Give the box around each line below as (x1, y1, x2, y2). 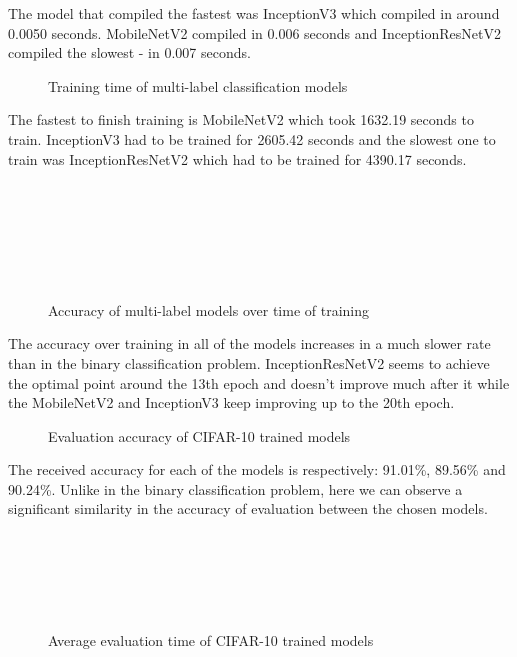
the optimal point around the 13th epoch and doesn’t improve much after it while (8, 372, 510, 393)
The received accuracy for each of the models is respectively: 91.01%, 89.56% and (8, 459, 506, 480)
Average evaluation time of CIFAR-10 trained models (48, 630, 374, 651)
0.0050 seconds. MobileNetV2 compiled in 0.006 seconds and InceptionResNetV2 (8, 22, 501, 43)
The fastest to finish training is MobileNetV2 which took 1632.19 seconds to (8, 109, 474, 130)
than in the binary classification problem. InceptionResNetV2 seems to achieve (8, 352, 490, 373)
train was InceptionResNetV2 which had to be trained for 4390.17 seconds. (8, 148, 467, 169)
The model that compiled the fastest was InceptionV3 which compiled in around (8, 3, 500, 23)
